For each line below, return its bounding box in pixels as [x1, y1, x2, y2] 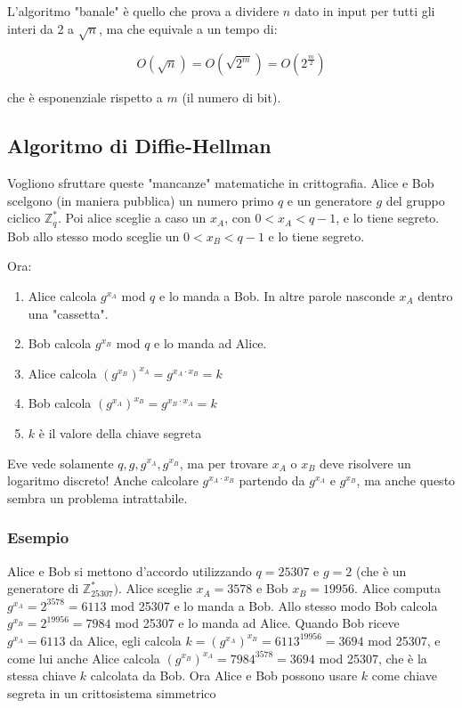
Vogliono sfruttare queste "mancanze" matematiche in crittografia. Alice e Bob [7, 174, 434, 192]
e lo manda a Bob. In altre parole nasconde [159, 286, 395, 305]
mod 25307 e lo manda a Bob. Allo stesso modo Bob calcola [110, 596, 438, 614]
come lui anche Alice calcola [7, 648, 160, 667]
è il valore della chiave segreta [38, 423, 202, 442]
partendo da [239, 471, 305, 490]
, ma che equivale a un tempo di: [98, 19, 278, 37]
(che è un [355, 561, 407, 580]
